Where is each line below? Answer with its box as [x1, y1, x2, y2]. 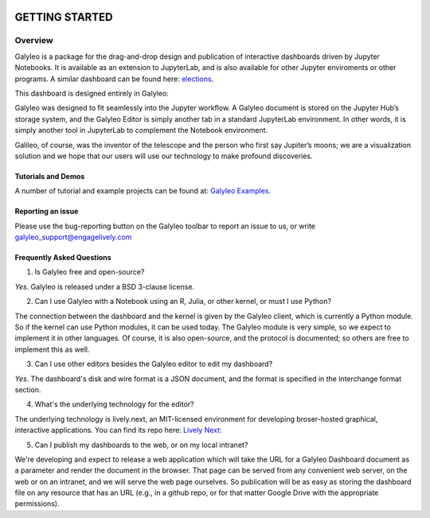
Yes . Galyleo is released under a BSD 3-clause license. [14, 282, 195, 291]
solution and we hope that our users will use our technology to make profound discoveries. [14, 151, 314, 161]
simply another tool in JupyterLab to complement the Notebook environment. [14, 126, 268, 135]
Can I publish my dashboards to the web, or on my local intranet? [34, 440, 248, 450]
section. [14, 384, 41, 394]
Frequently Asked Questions [14, 253, 111, 263]
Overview [14, 35, 53, 46]
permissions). [14, 499, 60, 508]
